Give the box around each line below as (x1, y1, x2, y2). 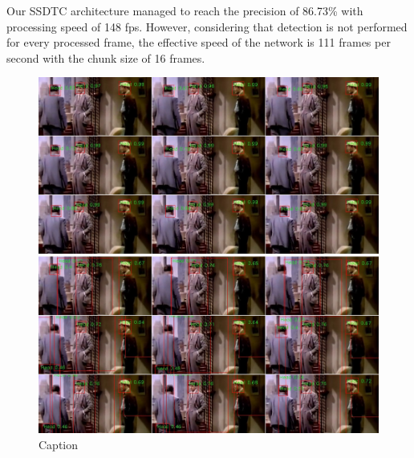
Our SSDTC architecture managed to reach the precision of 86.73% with (6, 2, 363, 18)
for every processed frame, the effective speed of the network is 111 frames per (6, 34, 391, 51)
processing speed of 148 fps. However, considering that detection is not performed (6, 18, 408, 35)
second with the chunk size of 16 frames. (6, 49, 205, 66)
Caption (39, 436, 79, 452)
